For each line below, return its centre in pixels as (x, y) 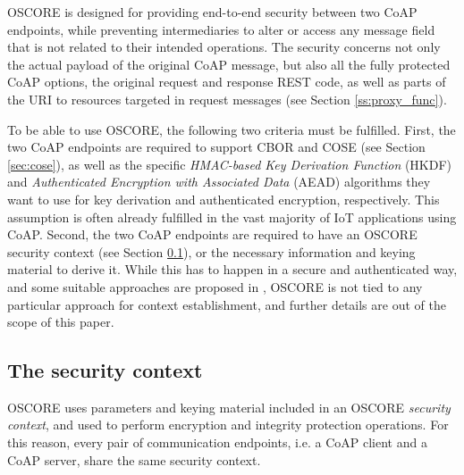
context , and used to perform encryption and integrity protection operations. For (228, 425)
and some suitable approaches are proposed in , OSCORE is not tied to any (215, 286)
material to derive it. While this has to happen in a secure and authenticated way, (232, 269)
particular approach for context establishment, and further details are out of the (227, 304)
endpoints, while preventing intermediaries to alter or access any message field (221, 29)
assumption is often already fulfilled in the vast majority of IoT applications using (232, 217)
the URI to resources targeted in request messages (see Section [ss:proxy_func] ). (227, 99)
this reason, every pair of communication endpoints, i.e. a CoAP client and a (217, 442)
